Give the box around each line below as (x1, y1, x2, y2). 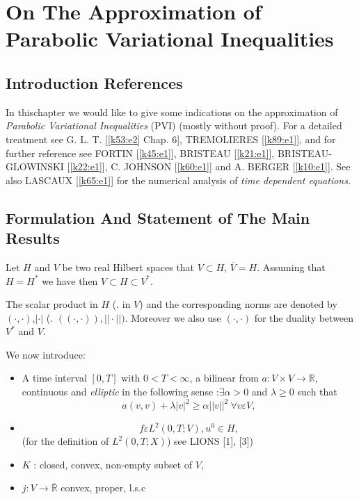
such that (297, 384, 337, 399)
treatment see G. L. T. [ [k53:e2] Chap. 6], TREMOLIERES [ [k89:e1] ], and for (6, 131, 336, 146)
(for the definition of (22, 434, 109, 448)
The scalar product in (6, 297, 98, 311)
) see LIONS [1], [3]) (166, 434, 253, 448)
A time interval (22, 370, 87, 385)
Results (6, 227, 60, 249)
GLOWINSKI (6, 159, 64, 174)
